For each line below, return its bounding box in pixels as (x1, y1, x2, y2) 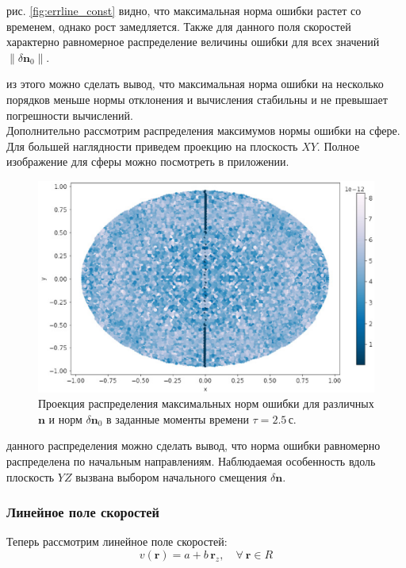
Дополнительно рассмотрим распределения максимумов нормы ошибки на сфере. (6, 122, 400, 139)
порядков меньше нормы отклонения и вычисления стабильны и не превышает (6, 90, 388, 107)
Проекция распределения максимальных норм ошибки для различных (38, 395, 374, 412)
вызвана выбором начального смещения (75, 468, 267, 485)
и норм (48, 410, 82, 427)
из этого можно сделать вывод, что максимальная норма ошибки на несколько (6, 75, 384, 92)
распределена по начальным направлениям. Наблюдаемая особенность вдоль (6, 452, 376, 469)
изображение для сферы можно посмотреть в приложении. (6, 153, 289, 170)
